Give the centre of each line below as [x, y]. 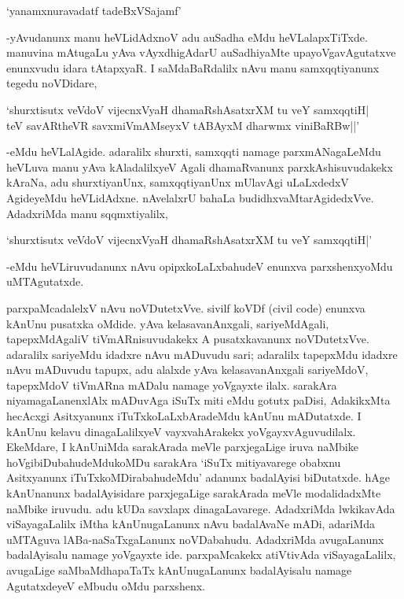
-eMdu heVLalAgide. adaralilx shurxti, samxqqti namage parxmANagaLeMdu [194, 152]
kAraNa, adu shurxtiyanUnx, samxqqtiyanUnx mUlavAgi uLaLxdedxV [178, 182]
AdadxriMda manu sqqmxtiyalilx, [87, 213]
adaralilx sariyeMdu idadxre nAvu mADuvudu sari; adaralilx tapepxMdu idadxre [202, 354]
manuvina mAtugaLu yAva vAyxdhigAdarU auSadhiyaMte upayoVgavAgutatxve [201, 52]
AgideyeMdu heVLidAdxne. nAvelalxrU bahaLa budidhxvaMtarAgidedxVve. [190, 197]
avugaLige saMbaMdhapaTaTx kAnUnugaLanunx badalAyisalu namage [179, 570]
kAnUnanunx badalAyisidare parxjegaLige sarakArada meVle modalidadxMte [194, 493]
